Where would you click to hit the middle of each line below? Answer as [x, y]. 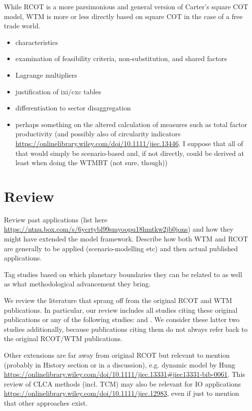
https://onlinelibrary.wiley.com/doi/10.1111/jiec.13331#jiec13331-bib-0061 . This [125, 374]
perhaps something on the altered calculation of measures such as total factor [131, 124]
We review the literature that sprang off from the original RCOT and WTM [118, 300]
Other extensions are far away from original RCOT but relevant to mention [117, 355]
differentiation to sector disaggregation [73, 108]
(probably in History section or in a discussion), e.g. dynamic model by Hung [120, 364]
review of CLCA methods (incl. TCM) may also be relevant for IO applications [123, 383]
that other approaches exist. [46, 402]
